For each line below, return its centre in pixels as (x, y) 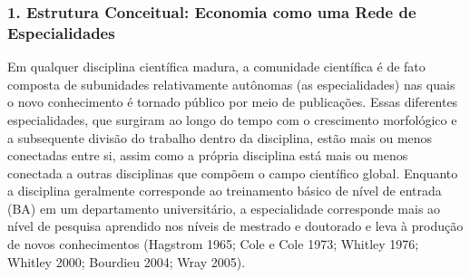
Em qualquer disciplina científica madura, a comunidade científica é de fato (216, 67)
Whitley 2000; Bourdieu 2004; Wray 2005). (127, 261)
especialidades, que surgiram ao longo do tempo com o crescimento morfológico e (232, 119)
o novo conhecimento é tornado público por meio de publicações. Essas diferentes (233, 102)
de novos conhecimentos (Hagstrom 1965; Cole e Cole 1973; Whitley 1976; (213, 244)
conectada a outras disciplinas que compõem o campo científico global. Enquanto (233, 173)
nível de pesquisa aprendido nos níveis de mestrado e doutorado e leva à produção (235, 226)
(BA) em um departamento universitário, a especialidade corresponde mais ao (224, 208)
